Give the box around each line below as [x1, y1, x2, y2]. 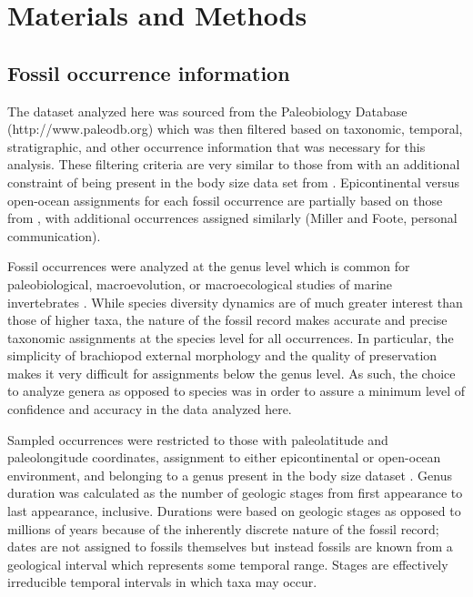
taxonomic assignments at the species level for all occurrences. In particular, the [7, 328, 454, 347]
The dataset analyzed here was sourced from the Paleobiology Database [7, 101, 408, 120]
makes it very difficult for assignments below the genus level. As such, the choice [7, 363, 456, 382]
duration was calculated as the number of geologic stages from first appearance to [7, 483, 463, 502]
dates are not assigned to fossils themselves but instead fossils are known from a [7, 537, 453, 556]
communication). [7, 226, 101, 245]
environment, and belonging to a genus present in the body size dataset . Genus [7, 465, 453, 484]
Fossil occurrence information [7, 58, 290, 86]
